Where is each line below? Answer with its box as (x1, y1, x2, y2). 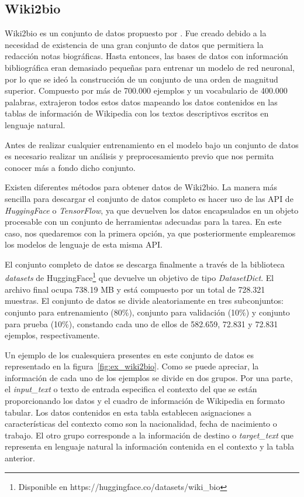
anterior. (5, 452, 35, 464)
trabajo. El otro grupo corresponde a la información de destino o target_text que (5, 429, 294, 441)
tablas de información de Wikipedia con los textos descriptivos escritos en (5, 107, 269, 119)
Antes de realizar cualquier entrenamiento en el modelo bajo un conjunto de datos (5, 138, 299, 150)
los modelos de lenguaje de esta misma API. (5, 238, 163, 251)
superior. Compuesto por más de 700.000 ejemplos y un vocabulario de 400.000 (5, 84, 288, 97)
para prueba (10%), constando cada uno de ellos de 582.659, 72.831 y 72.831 (5, 317, 278, 330)
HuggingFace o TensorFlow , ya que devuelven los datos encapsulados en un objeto (5, 204, 299, 216)
